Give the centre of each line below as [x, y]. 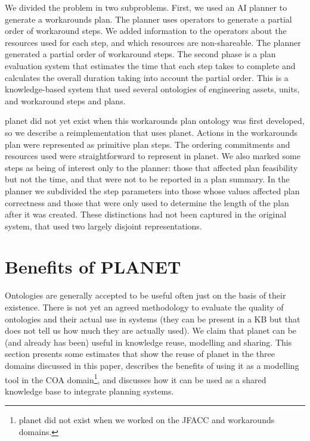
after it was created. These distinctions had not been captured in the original [146, 214]
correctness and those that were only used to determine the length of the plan [147, 202]
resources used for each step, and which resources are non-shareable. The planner [153, 42]
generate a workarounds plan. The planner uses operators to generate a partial [148, 19]
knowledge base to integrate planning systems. [89, 391]
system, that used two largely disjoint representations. [103, 226]
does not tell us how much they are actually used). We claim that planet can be [151, 330]
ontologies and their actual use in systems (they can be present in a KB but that [153, 319]
